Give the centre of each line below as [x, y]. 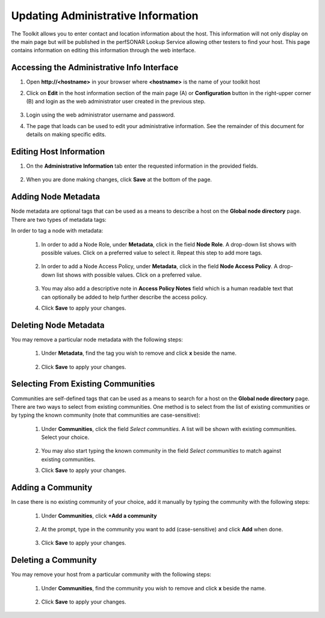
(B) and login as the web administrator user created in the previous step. [116, 102]
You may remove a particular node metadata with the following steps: [97, 339]
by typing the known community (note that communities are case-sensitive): [106, 415]
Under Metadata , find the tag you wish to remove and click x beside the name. [139, 353]
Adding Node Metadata [56, 197]
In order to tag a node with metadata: [57, 231]
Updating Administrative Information [105, 16]
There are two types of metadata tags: [59, 219]
